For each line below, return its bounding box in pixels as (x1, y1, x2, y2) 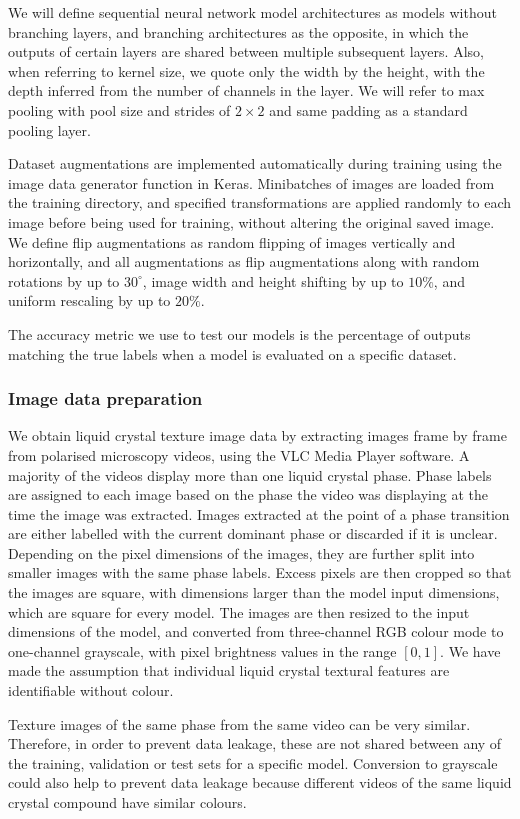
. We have (440, 640, 501, 661)
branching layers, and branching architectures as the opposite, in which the (8, 21, 469, 42)
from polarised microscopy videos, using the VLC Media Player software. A (8, 444, 470, 465)
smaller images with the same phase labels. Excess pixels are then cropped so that (8, 562, 512, 583)
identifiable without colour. (8, 680, 174, 701)
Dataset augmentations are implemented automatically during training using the (8, 153, 502, 174)
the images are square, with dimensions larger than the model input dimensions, (8, 582, 500, 603)
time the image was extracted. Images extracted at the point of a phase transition (8, 503, 510, 524)
